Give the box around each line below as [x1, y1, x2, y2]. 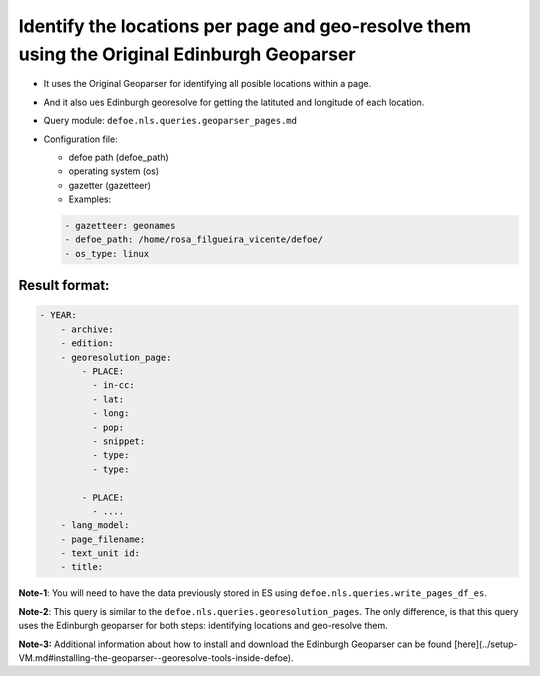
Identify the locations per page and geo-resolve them [18, 15, 472, 37]
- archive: [60, 323, 114, 335]
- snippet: [91, 435, 146, 447]
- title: [60, 561, 104, 573]
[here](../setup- [453, 638, 518, 650]
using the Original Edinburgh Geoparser [18, 43, 356, 65]
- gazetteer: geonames [64, 220, 176, 232]
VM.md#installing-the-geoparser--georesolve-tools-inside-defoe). [18, 652, 294, 664]
